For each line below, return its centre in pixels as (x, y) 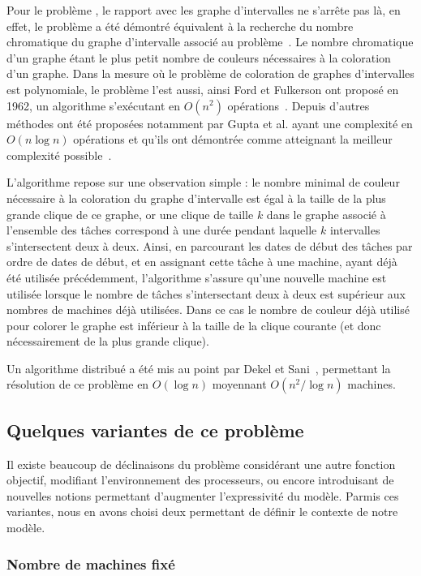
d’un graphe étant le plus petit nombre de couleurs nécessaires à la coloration (199, 57)
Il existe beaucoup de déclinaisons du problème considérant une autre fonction (201, 464)
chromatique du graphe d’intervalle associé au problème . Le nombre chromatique (210, 42)
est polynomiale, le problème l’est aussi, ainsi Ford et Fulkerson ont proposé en (203, 89)
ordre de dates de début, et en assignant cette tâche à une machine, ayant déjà (202, 262)
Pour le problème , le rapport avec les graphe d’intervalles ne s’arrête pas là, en (204, 10)
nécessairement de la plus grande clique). (108, 341)
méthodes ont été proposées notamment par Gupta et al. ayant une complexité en (210, 123)
